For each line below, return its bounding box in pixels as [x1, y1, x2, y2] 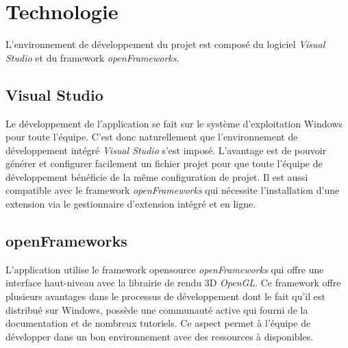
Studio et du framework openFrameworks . [5, 50, 179, 64]
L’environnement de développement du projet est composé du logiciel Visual [5, 37, 325, 51]
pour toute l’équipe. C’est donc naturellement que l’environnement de [5, 129, 298, 144]
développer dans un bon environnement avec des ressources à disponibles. [5, 329, 314, 343]
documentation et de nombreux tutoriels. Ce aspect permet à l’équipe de [5, 316, 311, 330]
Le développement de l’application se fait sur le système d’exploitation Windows [5, 116, 343, 130]
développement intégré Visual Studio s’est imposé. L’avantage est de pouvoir [5, 142, 327, 157]
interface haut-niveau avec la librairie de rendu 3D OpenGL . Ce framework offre [5, 275, 341, 290]
